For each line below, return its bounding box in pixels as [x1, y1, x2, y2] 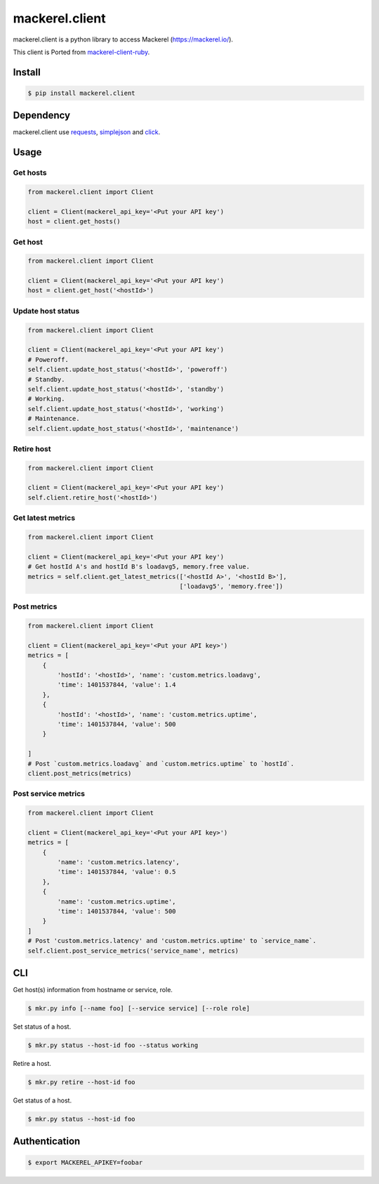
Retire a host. [13, 1059, 52, 1067]
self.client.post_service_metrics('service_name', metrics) [27, 946, 239, 955]
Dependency [13, 110, 70, 122]
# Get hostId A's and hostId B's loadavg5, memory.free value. [27, 563, 251, 571]
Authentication [13, 1136, 81, 1147]
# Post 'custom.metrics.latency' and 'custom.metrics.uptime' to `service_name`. [27, 937, 317, 945]
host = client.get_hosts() [27, 218, 121, 226]
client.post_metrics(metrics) [27, 769, 132, 777]
